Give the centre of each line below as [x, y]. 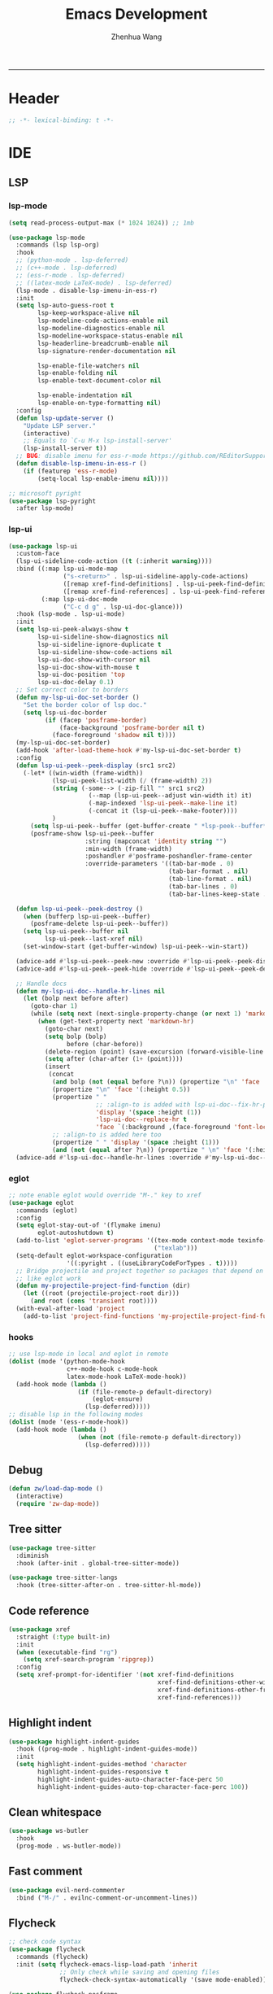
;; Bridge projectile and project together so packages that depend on [140, 1271]
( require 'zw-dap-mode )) [58, 1504]
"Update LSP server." [59, 425]
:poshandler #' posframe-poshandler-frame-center [169, 856]
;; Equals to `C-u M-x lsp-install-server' [98, 441]
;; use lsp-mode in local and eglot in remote [89, 1354]
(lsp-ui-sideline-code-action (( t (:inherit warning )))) [114, 561]
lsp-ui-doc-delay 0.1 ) [76, 683]
